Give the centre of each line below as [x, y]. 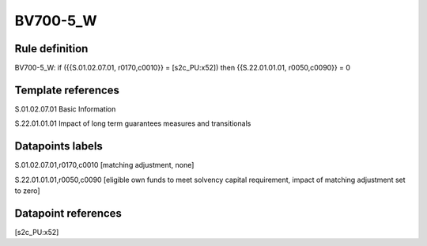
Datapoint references [68, 213]
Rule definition [51, 49]
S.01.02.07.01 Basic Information [65, 109]
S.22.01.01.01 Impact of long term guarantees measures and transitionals [133, 123]
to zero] [27, 191]
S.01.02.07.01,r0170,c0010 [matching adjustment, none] [104, 165]
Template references [67, 90]
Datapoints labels [59, 146]
